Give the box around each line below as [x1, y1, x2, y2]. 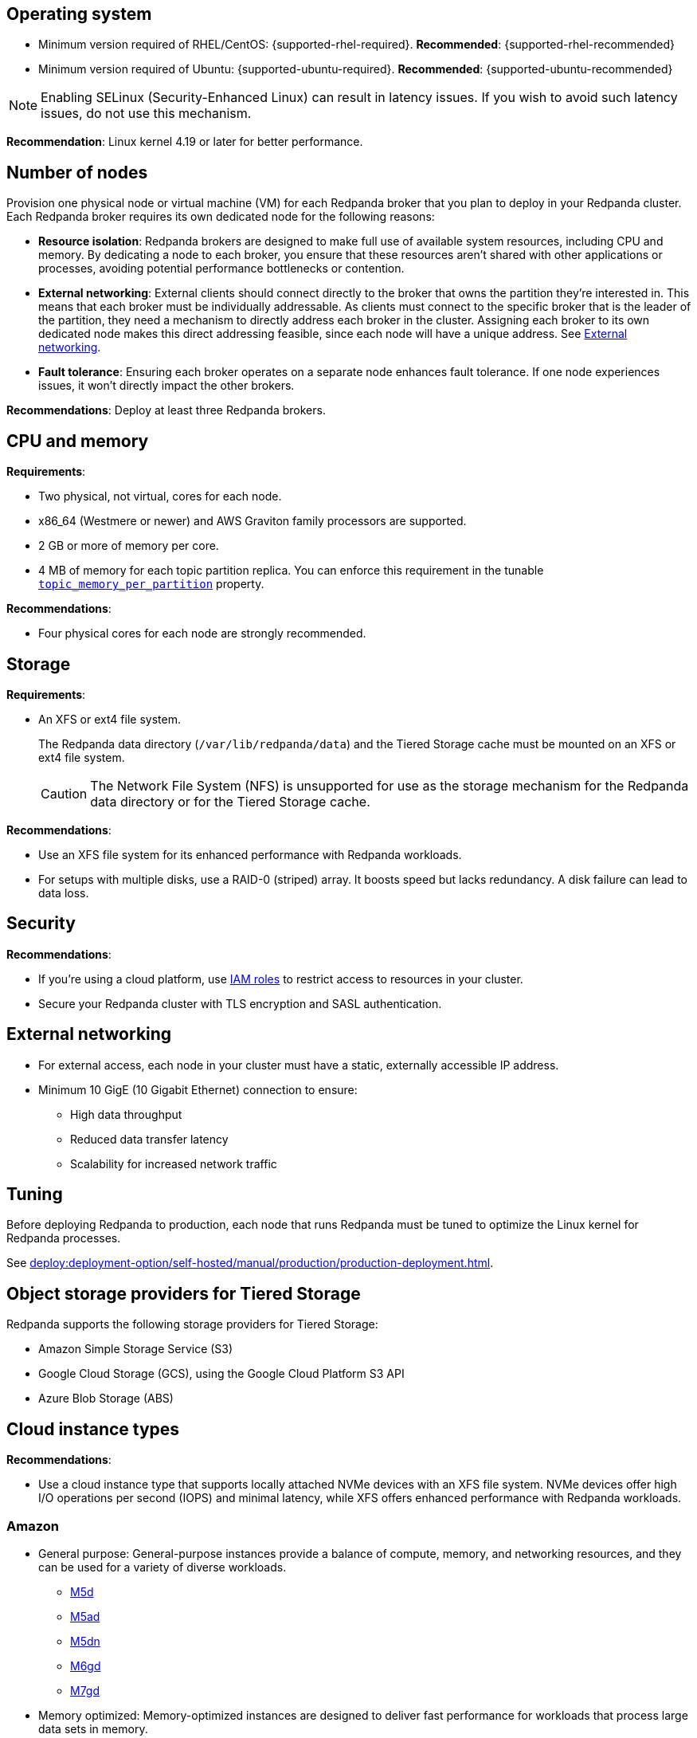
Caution [41, 785, 88, 802]
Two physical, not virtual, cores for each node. [38, 489, 282, 504]
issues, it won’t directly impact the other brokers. [38, 379, 295, 393]
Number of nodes [6, 162, 148, 182]
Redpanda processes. [6, 1231, 121, 1246]
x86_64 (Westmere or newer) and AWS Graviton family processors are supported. [38, 514, 467, 528]
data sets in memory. [38, 1721, 148, 1736]
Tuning [6, 1184, 63, 1205]
